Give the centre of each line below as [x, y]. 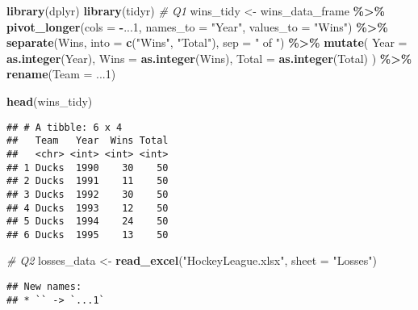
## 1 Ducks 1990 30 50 [88, 168]
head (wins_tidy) [50, 101]
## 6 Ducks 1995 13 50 [88, 235]
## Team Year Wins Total [88, 141]
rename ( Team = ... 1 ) [61, 74]
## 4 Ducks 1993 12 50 [88, 208]
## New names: [44, 287]
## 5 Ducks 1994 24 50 [88, 222]
